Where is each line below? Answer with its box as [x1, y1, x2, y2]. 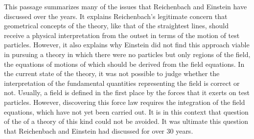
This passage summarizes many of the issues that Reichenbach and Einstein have [4, 1, 247, 11]
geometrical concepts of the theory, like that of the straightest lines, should [4, 20, 229, 31]
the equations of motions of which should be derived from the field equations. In [4, 59, 245, 69]
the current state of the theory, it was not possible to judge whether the [4, 68, 220, 79]
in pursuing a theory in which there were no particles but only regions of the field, [4, 49, 251, 59]
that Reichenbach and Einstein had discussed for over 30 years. [4, 125, 193, 136]
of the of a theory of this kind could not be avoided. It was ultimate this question [4, 116, 248, 126]
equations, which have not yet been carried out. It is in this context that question [4, 106, 249, 117]
